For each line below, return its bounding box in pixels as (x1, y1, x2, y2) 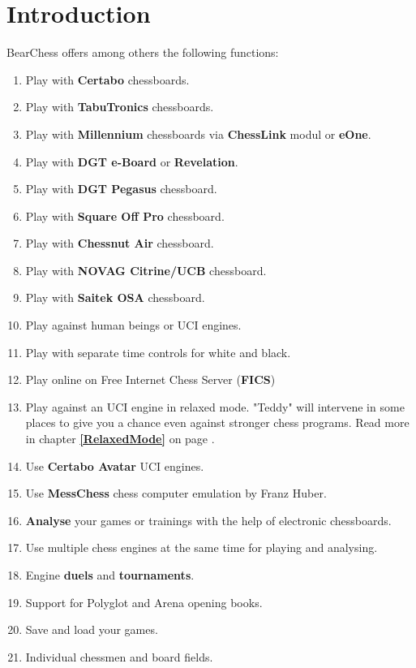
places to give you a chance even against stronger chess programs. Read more (25, 414, 410, 431)
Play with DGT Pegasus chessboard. (25, 180, 217, 197)
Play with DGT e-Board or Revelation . (25, 153, 238, 170)
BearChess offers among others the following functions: (6, 44, 279, 61)
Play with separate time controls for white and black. (25, 343, 291, 360)
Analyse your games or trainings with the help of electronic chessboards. (25, 511, 392, 528)
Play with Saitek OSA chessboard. (25, 289, 205, 306)
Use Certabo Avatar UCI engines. (25, 457, 204, 474)
